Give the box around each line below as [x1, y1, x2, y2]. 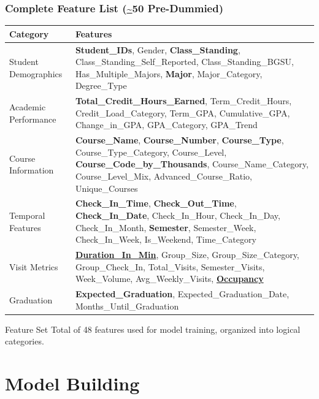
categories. [5, 335, 44, 348]
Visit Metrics [9, 260, 58, 273]
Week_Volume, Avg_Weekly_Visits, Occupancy [75, 272, 264, 285]
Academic [9, 100, 46, 113]
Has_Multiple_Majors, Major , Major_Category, [75, 67, 263, 80]
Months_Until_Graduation [75, 299, 179, 312]
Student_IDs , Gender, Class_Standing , [75, 43, 240, 56]
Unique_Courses [75, 181, 138, 194]
